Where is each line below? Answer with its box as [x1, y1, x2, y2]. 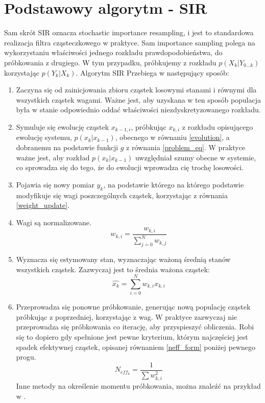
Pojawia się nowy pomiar [16, 179, 94, 189]
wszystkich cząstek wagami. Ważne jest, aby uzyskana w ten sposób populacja [16, 94, 261, 105]
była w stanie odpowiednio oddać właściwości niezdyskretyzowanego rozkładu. [16, 104, 261, 115]
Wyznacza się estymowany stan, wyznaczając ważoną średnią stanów [16, 253, 231, 264]
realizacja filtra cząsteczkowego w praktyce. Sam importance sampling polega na [4, 37, 255, 48]
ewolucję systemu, [16, 132, 72, 143]
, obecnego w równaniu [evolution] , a [115, 132, 230, 143]
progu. [16, 351, 36, 362]
